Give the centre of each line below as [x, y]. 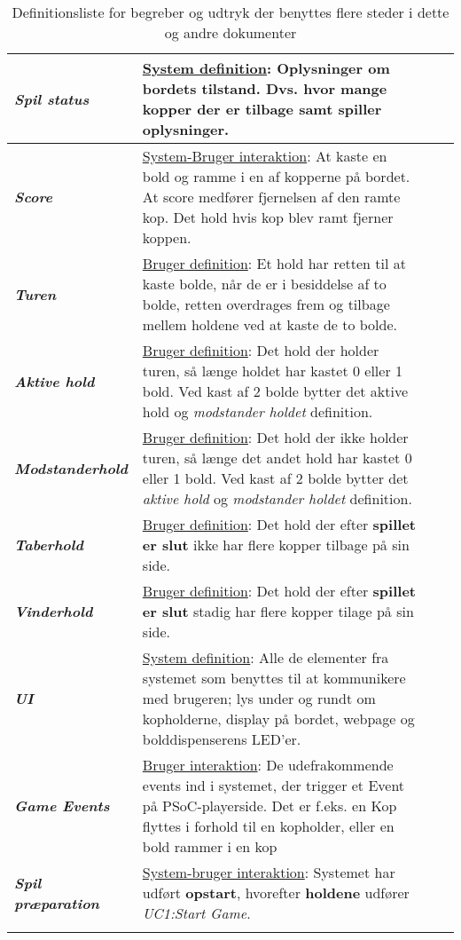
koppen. [167, 237]
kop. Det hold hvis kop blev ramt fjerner [268, 217]
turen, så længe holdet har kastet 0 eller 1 [273, 371]
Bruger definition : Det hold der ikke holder [275, 437]
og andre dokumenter [230, 32]
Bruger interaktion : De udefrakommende [268, 765]
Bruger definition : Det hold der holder [261, 350]
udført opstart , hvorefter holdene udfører [276, 893]
